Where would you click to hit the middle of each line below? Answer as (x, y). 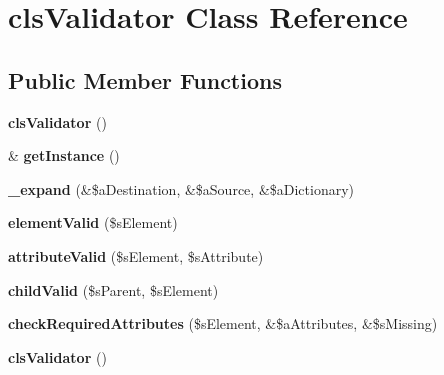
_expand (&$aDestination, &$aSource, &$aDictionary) (181, 188)
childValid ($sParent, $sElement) (113, 289)
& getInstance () (64, 155)
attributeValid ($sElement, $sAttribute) (136, 255)
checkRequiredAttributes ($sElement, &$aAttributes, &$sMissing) (223, 323)
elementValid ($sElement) (93, 222)
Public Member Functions (145, 79)
